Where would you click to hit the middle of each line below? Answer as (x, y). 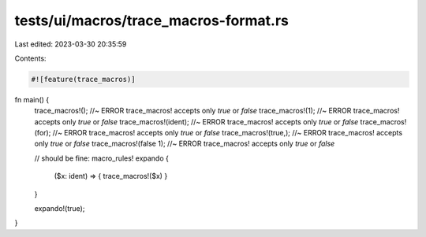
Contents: (30, 58)
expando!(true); (60, 209)
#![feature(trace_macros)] (83, 79)
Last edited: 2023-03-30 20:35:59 (71, 44)
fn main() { (32, 99)
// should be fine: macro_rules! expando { (101, 158)
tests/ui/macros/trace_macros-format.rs (152, 20)
